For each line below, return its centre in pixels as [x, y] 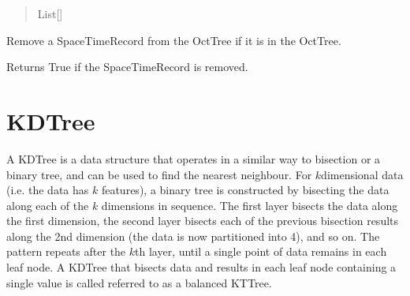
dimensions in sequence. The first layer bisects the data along [250, 205]
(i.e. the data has [48, 190]
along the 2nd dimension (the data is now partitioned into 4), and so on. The [193, 236]
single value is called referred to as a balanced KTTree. [139, 282]
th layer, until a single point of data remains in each [261, 251]
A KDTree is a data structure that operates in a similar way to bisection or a [194, 158]
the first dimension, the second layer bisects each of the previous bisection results [203, 221]
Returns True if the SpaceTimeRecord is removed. [127, 67]
